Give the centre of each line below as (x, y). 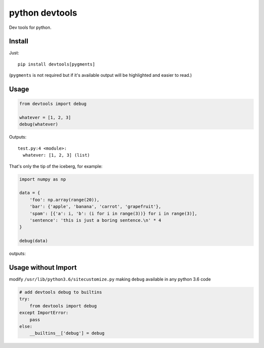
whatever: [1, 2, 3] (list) (56, 155)
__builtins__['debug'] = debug (67, 333)
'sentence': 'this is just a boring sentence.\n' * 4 (95, 220)
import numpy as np (43, 179)
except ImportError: (44, 313)
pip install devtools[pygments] (56, 64)
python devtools (43, 13)
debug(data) (34, 241)
